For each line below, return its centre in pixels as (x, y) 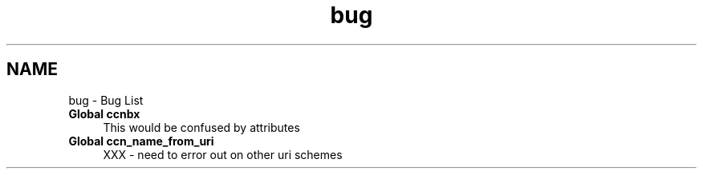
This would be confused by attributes (201, 127)
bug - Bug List (106, 100)
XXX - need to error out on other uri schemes (223, 154)
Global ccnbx (104, 113)
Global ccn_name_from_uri (141, 141)
